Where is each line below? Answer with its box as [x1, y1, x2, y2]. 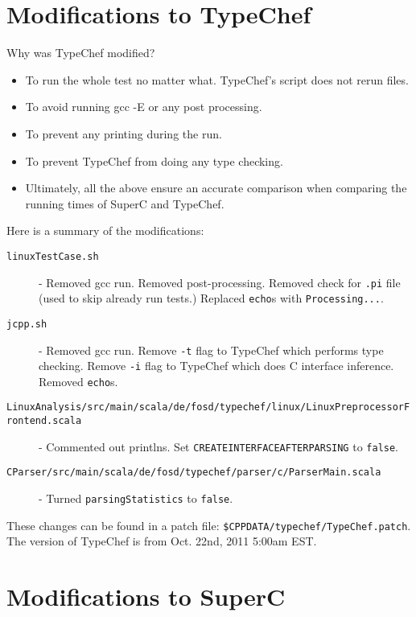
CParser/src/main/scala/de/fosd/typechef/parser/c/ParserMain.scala [6, 467, 381, 479]
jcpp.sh [6, 318, 47, 330]
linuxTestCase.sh [6, 250, 99, 262]
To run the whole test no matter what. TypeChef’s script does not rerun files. [25, 71, 409, 88]
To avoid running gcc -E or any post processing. [25, 98, 262, 115]
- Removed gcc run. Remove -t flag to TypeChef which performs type [39, 341, 384, 358]
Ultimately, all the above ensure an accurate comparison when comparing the [25, 179, 407, 196]
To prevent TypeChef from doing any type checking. [25, 152, 283, 169]
